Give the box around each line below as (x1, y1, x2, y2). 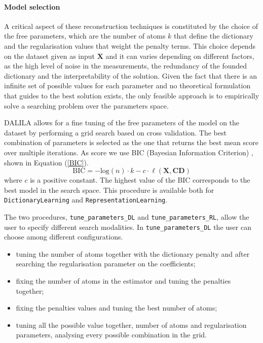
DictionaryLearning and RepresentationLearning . (4, 194, 168, 205)
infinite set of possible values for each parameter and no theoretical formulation (4, 80, 251, 91)
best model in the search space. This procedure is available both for (4, 184, 214, 195)
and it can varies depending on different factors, (105, 50, 254, 61)
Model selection (4, 1, 60, 12)
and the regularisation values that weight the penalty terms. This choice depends (4, 40, 255, 51)
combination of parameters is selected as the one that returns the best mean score (4, 137, 258, 148)
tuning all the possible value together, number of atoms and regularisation (16, 319, 247, 330)
